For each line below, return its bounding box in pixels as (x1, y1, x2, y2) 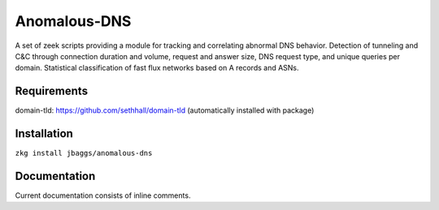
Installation (15, 126, 73, 141)
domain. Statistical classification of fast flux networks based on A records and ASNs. (15, 63, 300, 73)
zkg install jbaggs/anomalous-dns (15, 148, 153, 158)
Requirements (15, 84, 89, 98)
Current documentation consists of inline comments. (15, 191, 191, 200)
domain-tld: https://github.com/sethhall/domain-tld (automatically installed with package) (15, 105, 315, 115)
